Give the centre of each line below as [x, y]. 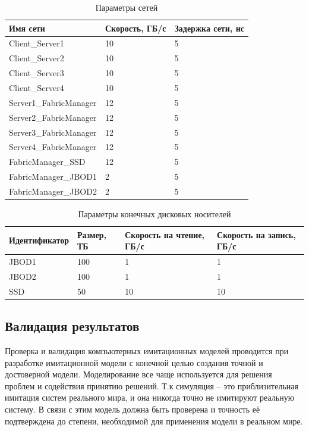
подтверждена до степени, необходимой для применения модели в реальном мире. [154, 421]
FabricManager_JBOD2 [53, 191]
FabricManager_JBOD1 [53, 177]
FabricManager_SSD [47, 162]
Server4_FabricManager [53, 147]
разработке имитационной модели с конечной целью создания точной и [134, 362]
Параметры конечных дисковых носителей [154, 213]
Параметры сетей [127, 7]
